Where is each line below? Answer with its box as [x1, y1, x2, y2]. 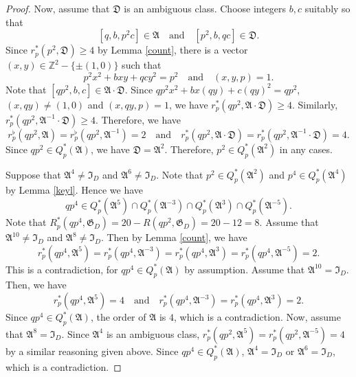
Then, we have [5, 277, 67, 292]
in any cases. [279, 141, 333, 156]
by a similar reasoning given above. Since [5, 343, 179, 358]
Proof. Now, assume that [5, 1, 110, 15]
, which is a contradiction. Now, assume [173, 310, 341, 324]
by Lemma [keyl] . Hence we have [5, 183, 144, 197]
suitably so [304, 1, 351, 15]
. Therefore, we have [95, 112, 181, 126]
